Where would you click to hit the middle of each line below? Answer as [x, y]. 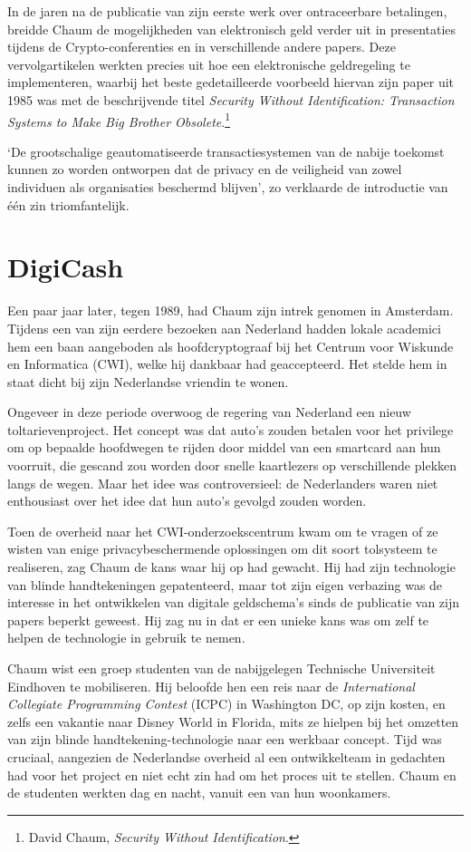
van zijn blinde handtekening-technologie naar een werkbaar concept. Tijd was [225, 739]
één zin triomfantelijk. [68, 204]
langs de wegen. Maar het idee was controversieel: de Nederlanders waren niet [223, 483]
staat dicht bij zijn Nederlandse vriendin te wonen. [148, 381]
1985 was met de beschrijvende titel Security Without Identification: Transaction [231, 99]
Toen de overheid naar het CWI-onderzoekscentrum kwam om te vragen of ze [223, 531]
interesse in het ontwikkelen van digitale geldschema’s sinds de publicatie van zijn [234, 602]
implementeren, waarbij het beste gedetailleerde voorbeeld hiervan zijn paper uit [231, 82]
